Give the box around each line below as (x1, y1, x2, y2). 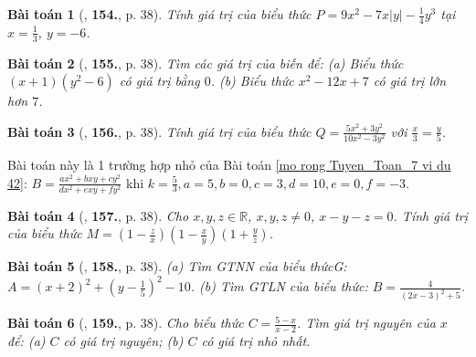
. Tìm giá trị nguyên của (296, 313, 436, 332)
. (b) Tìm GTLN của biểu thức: (190, 277, 368, 296)
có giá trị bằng (119, 71, 200, 90)
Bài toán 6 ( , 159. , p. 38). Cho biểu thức (7, 313, 244, 332)
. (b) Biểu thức (210, 71, 294, 90)
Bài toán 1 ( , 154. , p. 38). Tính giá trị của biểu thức (7, 5, 312, 23)
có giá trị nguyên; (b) (63, 331, 184, 351)
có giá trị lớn (373, 71, 447, 90)
